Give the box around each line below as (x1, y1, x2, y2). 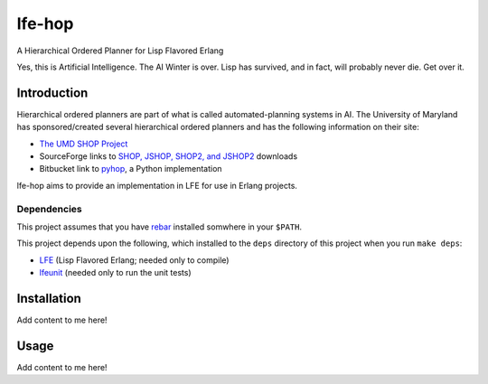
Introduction (16, 85, 89, 100)
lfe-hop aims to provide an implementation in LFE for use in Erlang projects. (16, 180, 298, 191)
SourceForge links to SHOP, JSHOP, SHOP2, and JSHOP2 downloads (39, 151, 298, 162)
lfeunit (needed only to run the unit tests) (39, 267, 192, 278)
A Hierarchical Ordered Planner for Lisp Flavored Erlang (16, 45, 224, 56)
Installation (16, 290, 81, 306)
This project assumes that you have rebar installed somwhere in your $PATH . (16, 221, 303, 232)
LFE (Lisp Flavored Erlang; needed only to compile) (39, 254, 230, 266)
